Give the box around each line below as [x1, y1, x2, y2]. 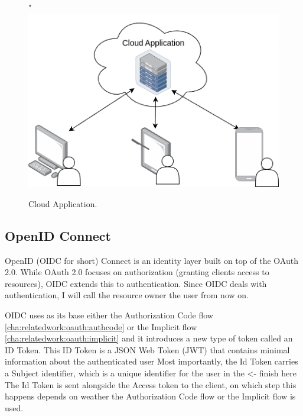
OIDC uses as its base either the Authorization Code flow [5, 309, 213, 321]
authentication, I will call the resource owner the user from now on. [5, 289, 249, 301]
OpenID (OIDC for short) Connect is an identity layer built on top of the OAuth [5, 254, 298, 266]
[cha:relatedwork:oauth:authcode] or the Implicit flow [5, 320, 197, 333]
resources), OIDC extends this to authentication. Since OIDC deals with [5, 277, 267, 289]
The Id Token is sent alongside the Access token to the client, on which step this [5, 378, 297, 391]
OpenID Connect [5, 226, 111, 244]
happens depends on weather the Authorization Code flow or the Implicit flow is [5, 390, 296, 402]
